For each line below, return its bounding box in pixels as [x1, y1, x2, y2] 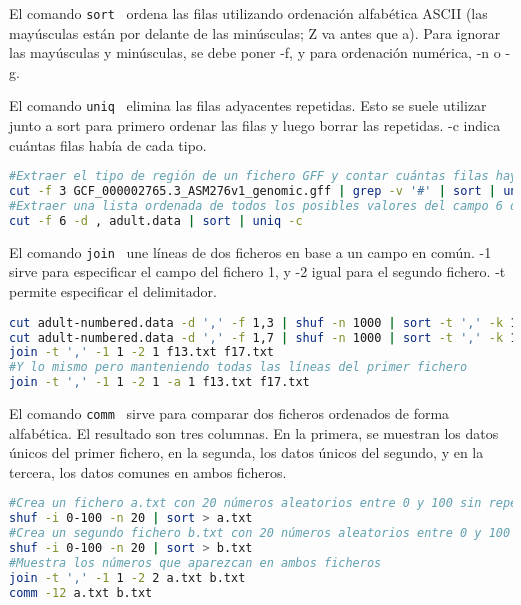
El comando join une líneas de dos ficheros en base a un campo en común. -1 [9, 241, 492, 262]
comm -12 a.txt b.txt [9, 585, 153, 600]
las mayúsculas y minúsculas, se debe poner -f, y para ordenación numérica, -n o [9, 42, 501, 63]
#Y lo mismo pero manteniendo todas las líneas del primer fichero [9, 360, 468, 375]
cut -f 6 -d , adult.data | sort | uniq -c [9, 213, 303, 228]
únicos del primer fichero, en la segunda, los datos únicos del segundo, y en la [9, 442, 484, 463]
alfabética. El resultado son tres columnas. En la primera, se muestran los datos [9, 422, 499, 443]
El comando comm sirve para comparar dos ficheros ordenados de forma [9, 403, 450, 423]
